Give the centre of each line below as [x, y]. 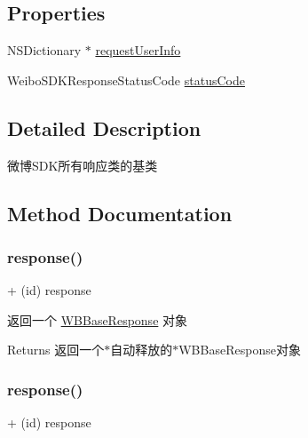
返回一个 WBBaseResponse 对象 [98, 319]
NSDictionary [44, 50]
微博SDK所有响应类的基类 [83, 165]
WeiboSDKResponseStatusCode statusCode [126, 80]
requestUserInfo [138, 50]
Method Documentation [120, 213]
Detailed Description [104, 127]
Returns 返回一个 [56, 350]
